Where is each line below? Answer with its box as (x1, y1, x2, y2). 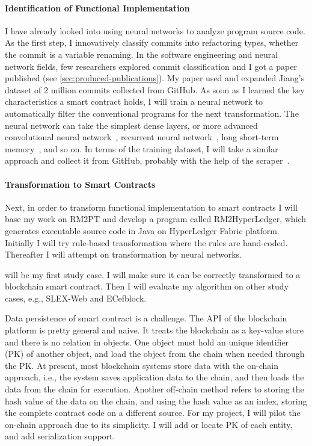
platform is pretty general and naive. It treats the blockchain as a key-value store (5, 324, 304, 336)
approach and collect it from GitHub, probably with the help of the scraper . (5, 154, 290, 167)
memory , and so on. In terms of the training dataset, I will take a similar (5, 142, 278, 155)
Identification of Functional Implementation (5, 1, 190, 14)
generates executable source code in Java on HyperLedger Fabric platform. (5, 224, 280, 237)
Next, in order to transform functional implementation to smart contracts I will (5, 200, 298, 213)
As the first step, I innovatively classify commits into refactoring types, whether (5, 36, 299, 49)
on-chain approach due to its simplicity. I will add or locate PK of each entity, (5, 418, 293, 430)
